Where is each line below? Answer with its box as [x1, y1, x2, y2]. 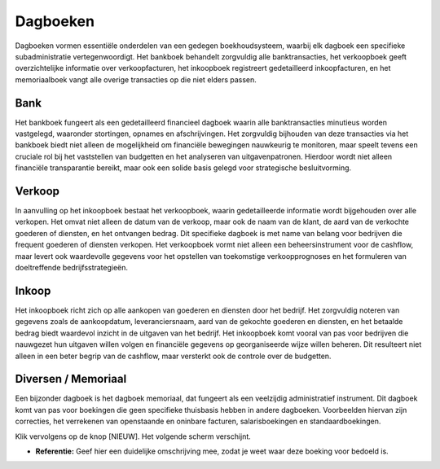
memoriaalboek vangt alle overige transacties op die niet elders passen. [15, 74, 257, 85]
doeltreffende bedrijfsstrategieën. [15, 263, 129, 273]
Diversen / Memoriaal [15, 372, 127, 386]
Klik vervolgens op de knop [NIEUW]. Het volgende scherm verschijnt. [15, 432, 252, 441]
